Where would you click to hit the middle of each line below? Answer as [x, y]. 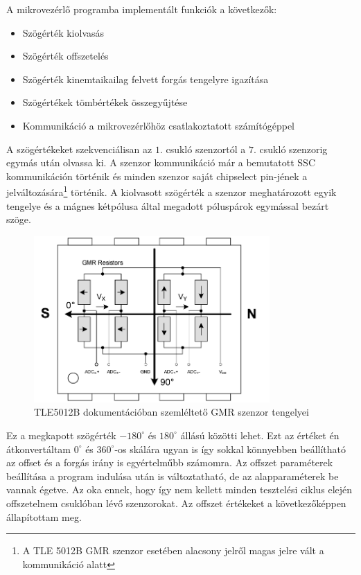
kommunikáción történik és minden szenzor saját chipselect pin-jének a [157, 176]
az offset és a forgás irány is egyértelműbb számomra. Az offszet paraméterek [170, 462]
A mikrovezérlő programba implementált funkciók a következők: [142, 9]
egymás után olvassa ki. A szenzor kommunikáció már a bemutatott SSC [161, 162]
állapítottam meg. [44, 516]
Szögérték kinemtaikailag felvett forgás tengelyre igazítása [146, 79]
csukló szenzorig [293, 149]
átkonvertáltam [38, 449]
